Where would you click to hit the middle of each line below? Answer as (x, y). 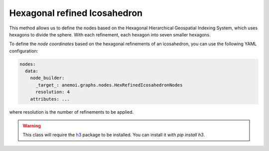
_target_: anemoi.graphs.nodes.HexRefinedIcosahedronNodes (109, 85)
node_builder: (47, 78)
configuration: (24, 51)
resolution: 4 (53, 92)
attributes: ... (50, 99)
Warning (32, 126)
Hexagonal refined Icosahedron (76, 13)
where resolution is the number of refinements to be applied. (71, 112)
